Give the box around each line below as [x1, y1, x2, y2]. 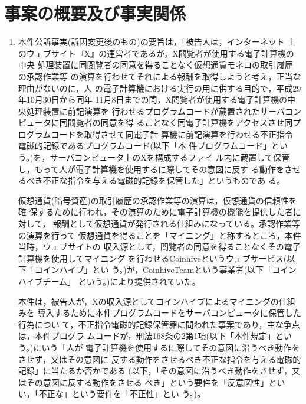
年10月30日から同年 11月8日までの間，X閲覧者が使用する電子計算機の [18, 93, 287, 106]
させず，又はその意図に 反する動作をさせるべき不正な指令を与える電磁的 [18, 353, 301, 365]
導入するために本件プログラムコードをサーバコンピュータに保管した [37, 307, 301, 319]
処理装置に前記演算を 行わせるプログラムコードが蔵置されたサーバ [26, 105, 285, 117]
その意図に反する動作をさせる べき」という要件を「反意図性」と [26, 376, 277, 388]
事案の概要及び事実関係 [4, 1, 186, 25]
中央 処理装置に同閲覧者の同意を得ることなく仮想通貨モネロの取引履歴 [18, 58, 294, 71]
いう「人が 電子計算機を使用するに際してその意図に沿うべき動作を [41, 341, 300, 353]
